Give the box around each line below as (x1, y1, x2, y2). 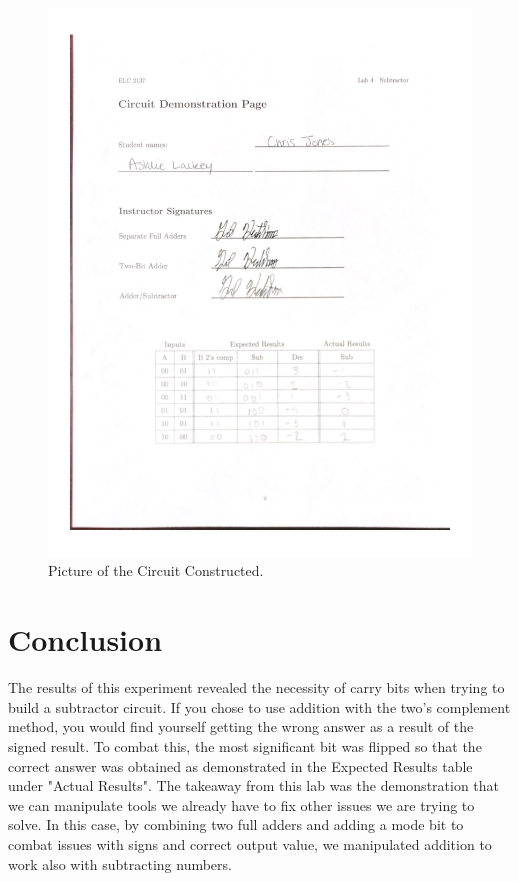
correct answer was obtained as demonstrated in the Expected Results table (8, 755, 473, 776)
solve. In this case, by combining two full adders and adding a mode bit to (8, 814, 464, 835)
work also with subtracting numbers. (8, 853, 232, 874)
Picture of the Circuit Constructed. (48, 560, 264, 581)
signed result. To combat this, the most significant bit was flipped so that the (8, 735, 482, 756)
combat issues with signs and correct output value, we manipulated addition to (8, 833, 492, 854)
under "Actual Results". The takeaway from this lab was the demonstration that (8, 775, 500, 796)
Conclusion (8, 619, 163, 660)
